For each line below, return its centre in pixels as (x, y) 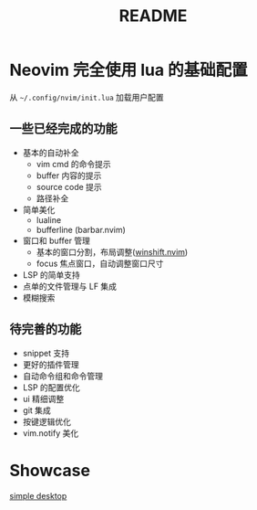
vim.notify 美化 (51, 433)
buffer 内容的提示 (69, 175)
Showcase (50, 470)
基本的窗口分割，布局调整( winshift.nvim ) (112, 251)
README (153, 16)
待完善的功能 (46, 329)
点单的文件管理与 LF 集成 (69, 286)
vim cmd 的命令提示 (73, 164)
